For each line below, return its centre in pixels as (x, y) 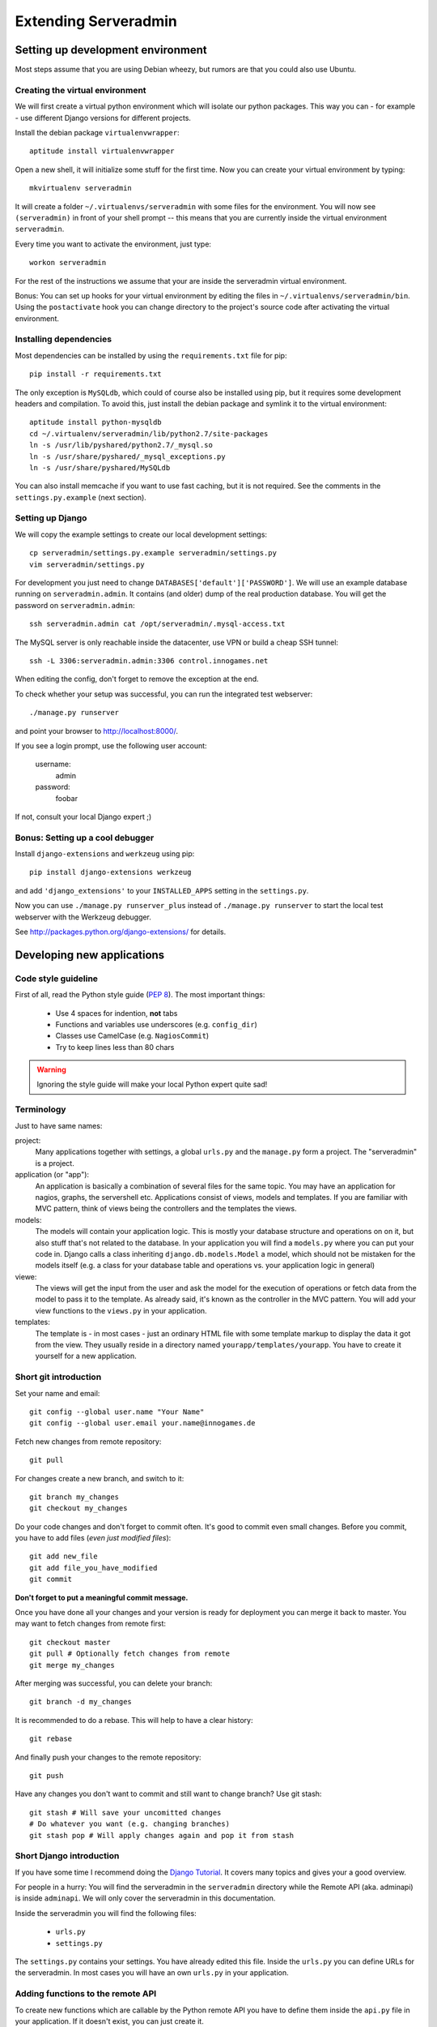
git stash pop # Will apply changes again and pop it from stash (162, 1835)
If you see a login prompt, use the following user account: (111, 745)
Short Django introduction (67, 1856)
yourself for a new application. (86, 1356)
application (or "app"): (52, 1175)
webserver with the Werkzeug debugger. (83, 917)
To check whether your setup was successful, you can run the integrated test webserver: (164, 694)
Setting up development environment (111, 50)
